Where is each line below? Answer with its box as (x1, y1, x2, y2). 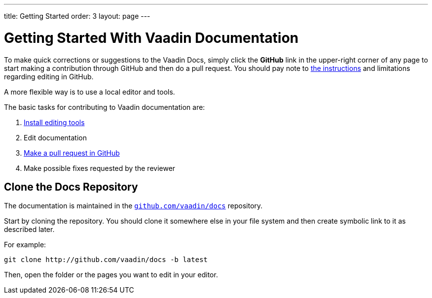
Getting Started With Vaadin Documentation (4, 29, 299, 46)
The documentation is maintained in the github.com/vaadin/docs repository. (4, 201, 263, 210)
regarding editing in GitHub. (4, 72, 94, 81)
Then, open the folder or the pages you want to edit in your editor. (4, 270, 218, 279)
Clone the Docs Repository (4, 180, 138, 193)
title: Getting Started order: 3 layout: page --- (4, 12, 150, 20)
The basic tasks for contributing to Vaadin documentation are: (4, 102, 205, 111)
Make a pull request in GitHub (24, 148, 120, 157)
